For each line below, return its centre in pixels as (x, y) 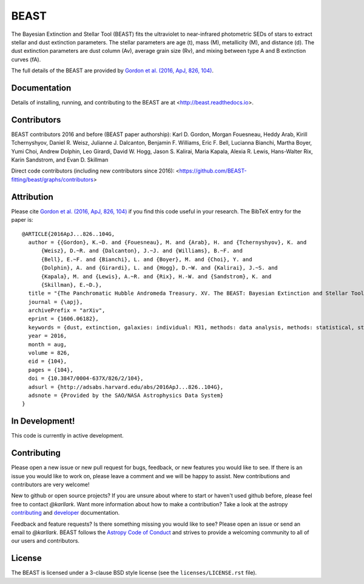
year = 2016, (48, 336)
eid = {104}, (48, 361)
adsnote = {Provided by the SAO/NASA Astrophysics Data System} (126, 395)
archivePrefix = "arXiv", (67, 311)
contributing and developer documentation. (66, 513)
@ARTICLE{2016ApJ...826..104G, (69, 234)
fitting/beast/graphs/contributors (52, 179)
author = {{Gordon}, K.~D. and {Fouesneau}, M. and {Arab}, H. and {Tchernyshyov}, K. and (167, 242)
